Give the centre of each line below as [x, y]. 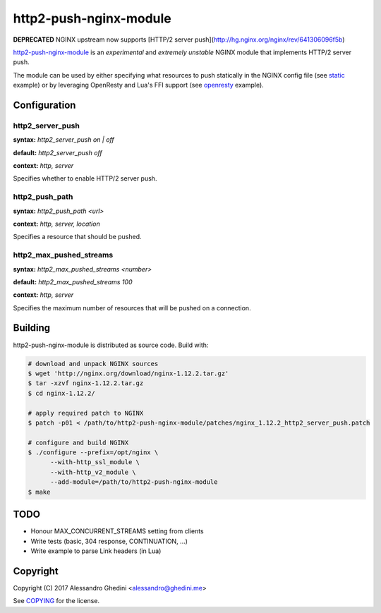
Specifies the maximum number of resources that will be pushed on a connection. [132, 308]
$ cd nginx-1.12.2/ [61, 393]
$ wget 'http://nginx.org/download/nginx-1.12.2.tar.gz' [128, 373]
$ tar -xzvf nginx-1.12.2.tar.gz [86, 383]
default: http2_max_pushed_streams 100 [73, 281]
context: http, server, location [56, 224]
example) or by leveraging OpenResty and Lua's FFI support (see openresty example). [138, 85]
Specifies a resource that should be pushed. [77, 237]
